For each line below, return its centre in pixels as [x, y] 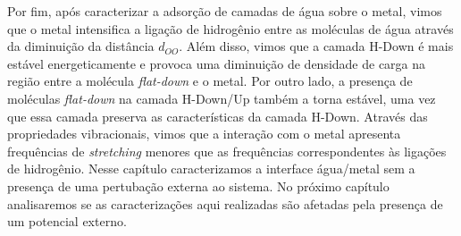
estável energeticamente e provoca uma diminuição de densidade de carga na [217, 63]
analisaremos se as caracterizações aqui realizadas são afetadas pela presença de [225, 203]
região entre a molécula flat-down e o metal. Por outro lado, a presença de [210, 81]
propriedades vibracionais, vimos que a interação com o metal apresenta [204, 134]
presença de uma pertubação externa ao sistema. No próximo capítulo [198, 185]
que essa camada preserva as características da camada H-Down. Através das [218, 116]
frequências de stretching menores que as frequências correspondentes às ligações [227, 151]
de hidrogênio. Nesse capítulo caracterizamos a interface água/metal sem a [211, 169]
